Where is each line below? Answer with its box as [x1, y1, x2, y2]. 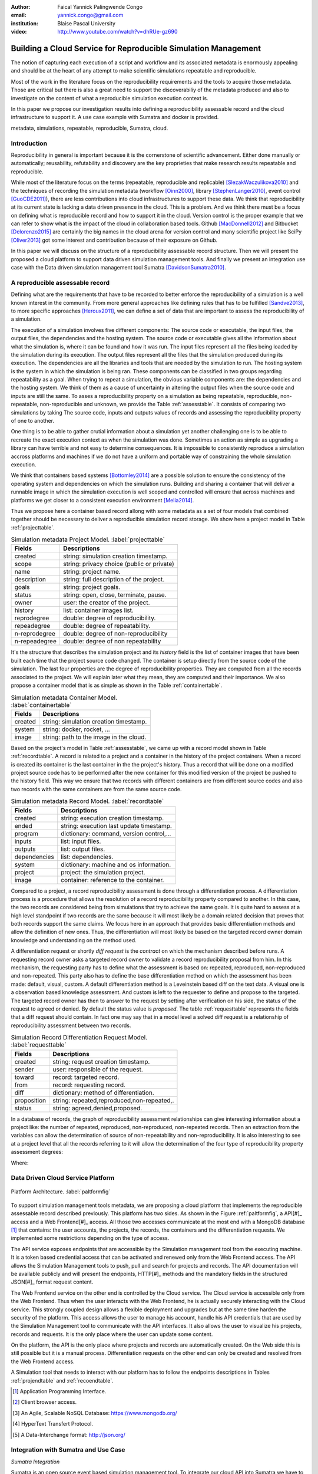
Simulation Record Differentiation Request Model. [11, 1034, 147, 1042]
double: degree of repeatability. [62, 622, 151, 630]
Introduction [11, 139, 47, 147]
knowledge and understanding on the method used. [11, 936, 137, 943]
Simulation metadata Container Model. [11, 693, 118, 702]
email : [11, 12, 26, 19]
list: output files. [61, 845, 105, 853]
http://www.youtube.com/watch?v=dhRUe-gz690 [57, 28, 178, 35]
